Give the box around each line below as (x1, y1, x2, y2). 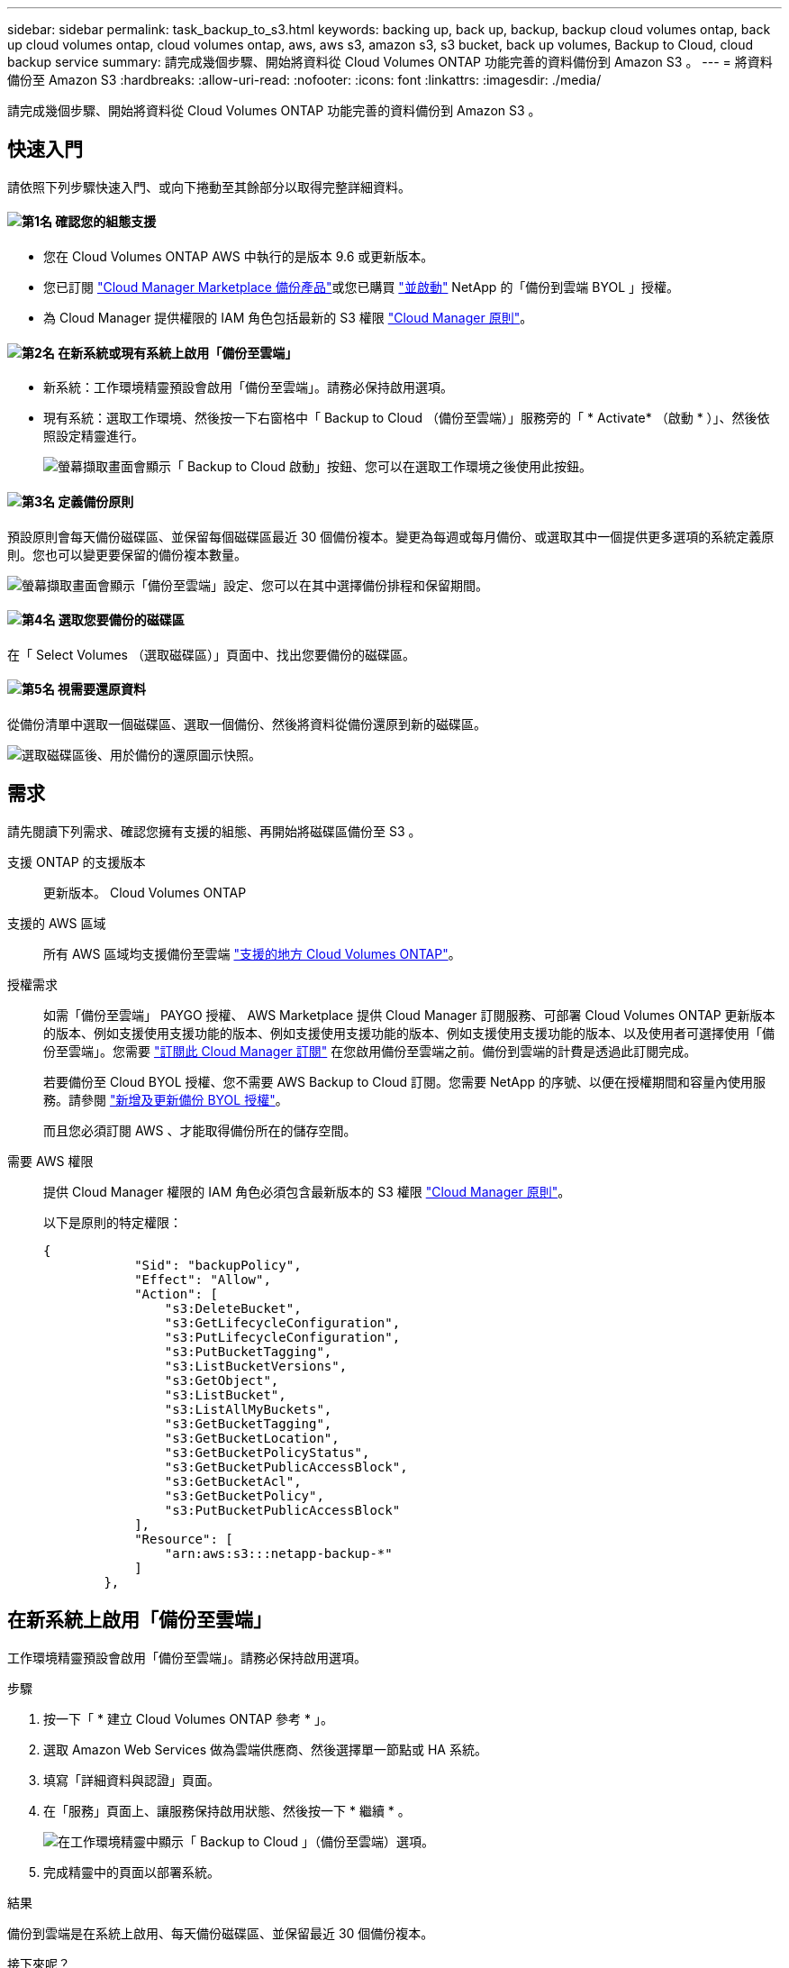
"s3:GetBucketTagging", (164, 1416, 332, 1431)
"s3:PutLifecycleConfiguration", (164, 1329, 401, 1344)
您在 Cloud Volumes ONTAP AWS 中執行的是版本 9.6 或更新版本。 (43, 249, 434, 265)
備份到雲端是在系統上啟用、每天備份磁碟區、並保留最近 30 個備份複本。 (7, 1925, 434, 1941)
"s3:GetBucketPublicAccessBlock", (164, 1459, 408, 1474)
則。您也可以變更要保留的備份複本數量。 (7, 546, 247, 562)
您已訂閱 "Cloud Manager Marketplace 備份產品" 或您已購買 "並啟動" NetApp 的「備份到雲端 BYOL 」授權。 (43, 279, 680, 296)
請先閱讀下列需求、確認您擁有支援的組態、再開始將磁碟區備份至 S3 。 (7, 823, 422, 839)
